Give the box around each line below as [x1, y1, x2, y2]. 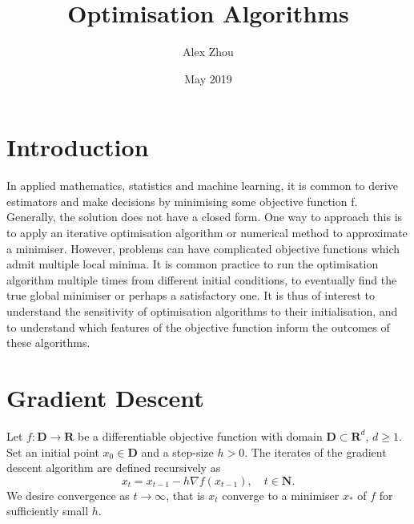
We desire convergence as [6, 486, 130, 503]
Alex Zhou [183, 43, 234, 60]
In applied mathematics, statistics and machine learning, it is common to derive [6, 177, 398, 194]
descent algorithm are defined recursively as [6, 459, 221, 476]
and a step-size [141, 443, 214, 460]
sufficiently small [6, 502, 89, 519]
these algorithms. [6, 334, 90, 351]
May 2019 [184, 70, 232, 87]
